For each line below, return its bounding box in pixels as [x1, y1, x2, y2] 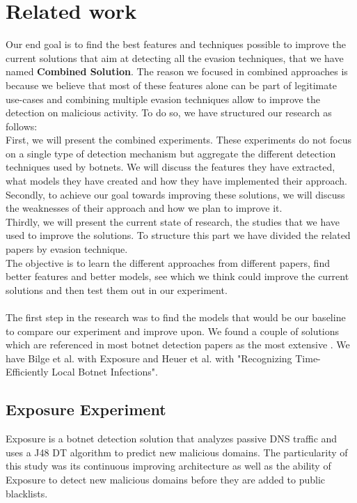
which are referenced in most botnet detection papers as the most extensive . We [6, 337, 350, 352]
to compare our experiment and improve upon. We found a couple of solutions [6, 323, 340, 338]
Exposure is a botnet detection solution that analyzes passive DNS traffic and [6, 431, 338, 446]
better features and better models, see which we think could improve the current [6, 269, 349, 284]
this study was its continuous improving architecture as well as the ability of [6, 458, 331, 473]
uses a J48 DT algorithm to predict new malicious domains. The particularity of [6, 444, 348, 459]
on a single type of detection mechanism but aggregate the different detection [6, 146, 336, 160]
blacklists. [6, 486, 48, 500]
